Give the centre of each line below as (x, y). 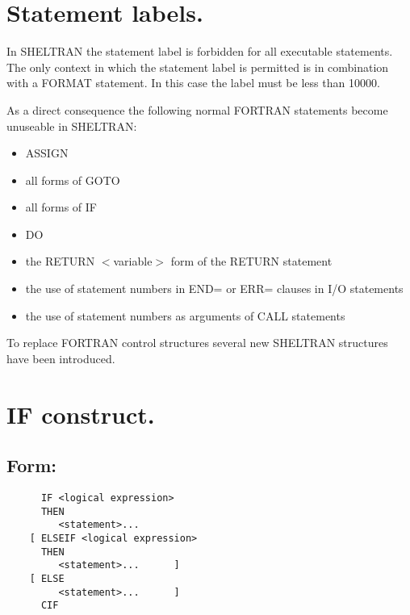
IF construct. (81, 414)
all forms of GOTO (73, 180)
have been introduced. (61, 358)
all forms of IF (61, 207)
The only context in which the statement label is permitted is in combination (198, 67)
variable (133, 261)
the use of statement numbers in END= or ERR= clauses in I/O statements (214, 289)
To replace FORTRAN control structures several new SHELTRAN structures (197, 343)
